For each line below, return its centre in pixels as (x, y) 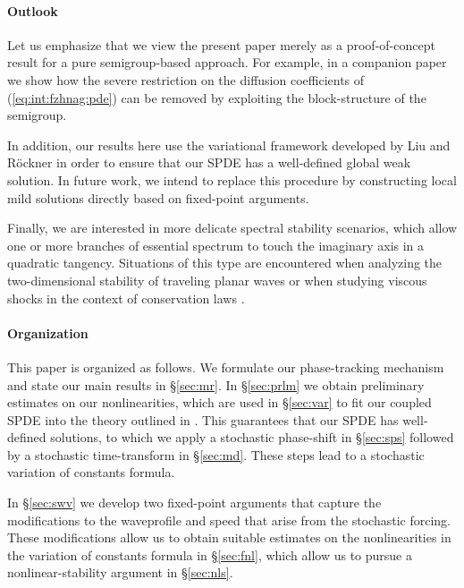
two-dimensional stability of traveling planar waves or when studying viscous (217, 280)
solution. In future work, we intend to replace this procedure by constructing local (232, 179)
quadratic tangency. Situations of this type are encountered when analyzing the (225, 263)
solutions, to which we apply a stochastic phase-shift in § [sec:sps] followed (252, 437)
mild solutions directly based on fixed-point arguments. (158, 197)
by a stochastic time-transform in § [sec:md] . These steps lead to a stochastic (216, 454)
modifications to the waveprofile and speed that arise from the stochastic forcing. (229, 520)
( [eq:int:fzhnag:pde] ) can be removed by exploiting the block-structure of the (217, 97)
